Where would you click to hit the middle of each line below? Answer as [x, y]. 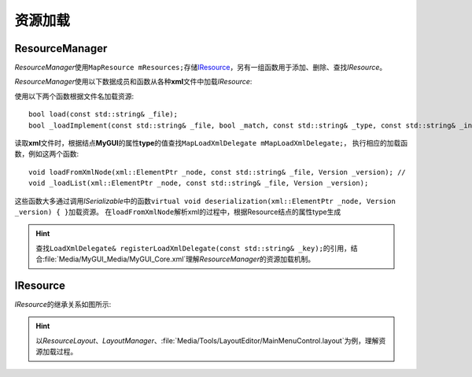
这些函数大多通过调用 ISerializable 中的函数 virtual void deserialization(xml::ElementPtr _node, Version [205, 201]
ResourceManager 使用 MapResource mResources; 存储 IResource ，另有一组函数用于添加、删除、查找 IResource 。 [201, 68]
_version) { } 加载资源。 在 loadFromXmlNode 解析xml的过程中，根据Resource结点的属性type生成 [178, 212]
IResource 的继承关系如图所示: [63, 305]
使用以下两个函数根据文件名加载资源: [74, 96]
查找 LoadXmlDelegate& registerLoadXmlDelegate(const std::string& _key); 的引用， [194, 248]
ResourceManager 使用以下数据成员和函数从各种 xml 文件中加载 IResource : [133, 82]
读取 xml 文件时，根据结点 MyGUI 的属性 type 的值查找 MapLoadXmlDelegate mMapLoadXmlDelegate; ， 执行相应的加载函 [211, 143]
